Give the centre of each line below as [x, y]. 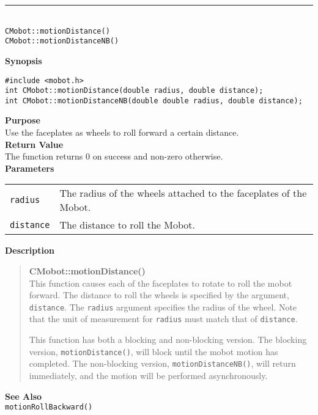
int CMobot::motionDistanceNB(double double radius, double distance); [154, 101]
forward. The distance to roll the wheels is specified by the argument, [159, 295]
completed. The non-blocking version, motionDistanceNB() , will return [162, 363]
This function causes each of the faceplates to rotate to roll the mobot [161, 283]
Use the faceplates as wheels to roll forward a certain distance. [122, 132]
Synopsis [24, 60]
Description [30, 250]
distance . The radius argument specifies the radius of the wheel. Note [163, 307]
